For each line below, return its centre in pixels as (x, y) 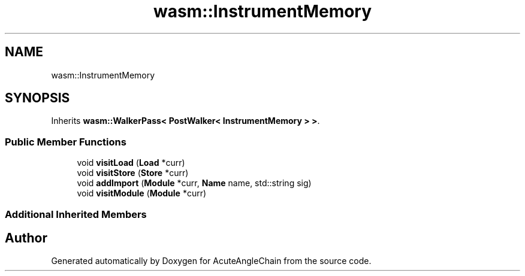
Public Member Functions (66, 142)
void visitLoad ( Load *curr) (131, 163)
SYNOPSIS (37, 98)
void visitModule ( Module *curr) (142, 193)
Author (26, 238)
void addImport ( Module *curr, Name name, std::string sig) (194, 183)
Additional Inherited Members (76, 214)
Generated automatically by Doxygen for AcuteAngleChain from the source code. (211, 261)
